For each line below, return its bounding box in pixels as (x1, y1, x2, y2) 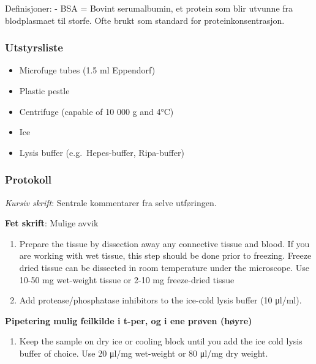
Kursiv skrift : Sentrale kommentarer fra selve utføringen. (5, 196, 217, 209)
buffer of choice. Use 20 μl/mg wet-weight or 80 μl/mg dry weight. (19, 346, 268, 359)
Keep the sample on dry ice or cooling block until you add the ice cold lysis (19, 335, 303, 347)
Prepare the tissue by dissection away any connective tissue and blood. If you (19, 237, 310, 250)
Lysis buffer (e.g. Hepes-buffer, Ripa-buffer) (19, 146, 184, 158)
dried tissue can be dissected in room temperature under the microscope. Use (19, 261, 309, 273)
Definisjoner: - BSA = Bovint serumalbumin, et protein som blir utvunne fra (5, 2, 293, 14)
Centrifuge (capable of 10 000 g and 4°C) (19, 105, 174, 117)
